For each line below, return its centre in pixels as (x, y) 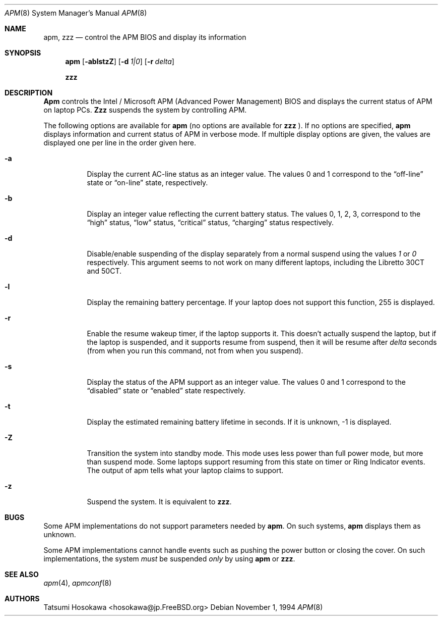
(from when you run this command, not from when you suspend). (195, 351)
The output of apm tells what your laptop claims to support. (185, 470)
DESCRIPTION (29, 93)
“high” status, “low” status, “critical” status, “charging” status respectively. (210, 222)
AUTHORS (22, 599)
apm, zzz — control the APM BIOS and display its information (145, 37)
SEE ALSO (22, 574)
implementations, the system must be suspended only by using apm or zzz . (169, 559)
